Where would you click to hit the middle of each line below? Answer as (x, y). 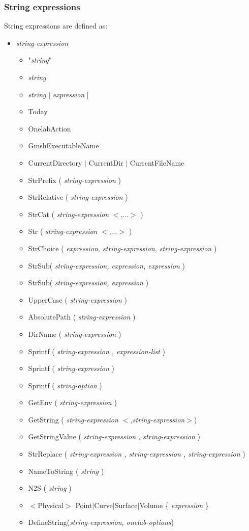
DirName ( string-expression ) (75, 334)
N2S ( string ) (50, 488)
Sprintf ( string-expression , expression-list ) (97, 351)
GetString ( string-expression (73, 419)
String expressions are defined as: (56, 26)
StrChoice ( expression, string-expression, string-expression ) (122, 248)
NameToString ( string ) (66, 471)
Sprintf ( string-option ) (65, 385)
